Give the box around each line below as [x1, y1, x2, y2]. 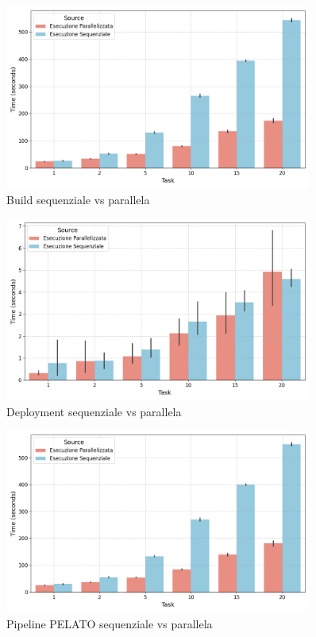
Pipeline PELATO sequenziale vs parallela [6, 615, 213, 631]
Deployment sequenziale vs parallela [6, 403, 182, 419]
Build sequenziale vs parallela [6, 191, 150, 207]
